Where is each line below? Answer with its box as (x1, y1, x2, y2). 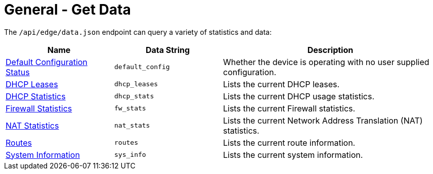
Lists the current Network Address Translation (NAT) (223, 115, 423, 126)
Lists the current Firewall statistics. (223, 103, 356, 113)
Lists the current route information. (223, 137, 356, 148)
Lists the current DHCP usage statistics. (223, 91, 375, 101)
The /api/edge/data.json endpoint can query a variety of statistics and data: (4, 27, 272, 36)
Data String (145, 44, 190, 55)
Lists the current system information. (223, 149, 363, 160)
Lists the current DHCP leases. (223, 79, 340, 89)
